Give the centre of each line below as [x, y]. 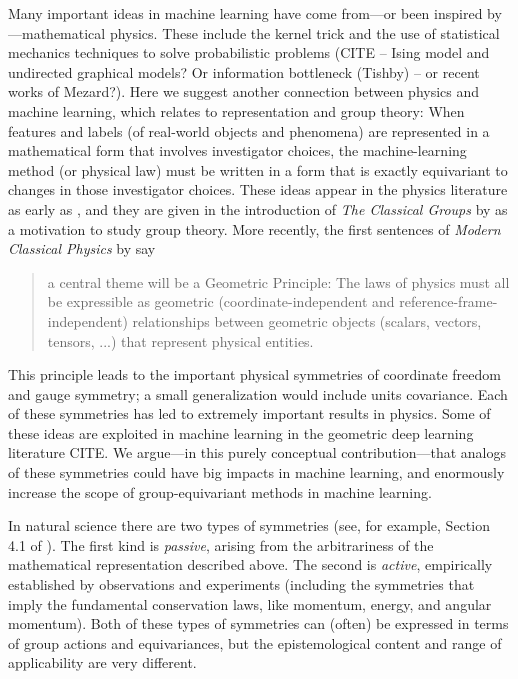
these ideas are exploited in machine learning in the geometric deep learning [241, 432]
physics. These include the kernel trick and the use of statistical [304, 32]
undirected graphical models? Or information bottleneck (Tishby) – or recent [244, 71]
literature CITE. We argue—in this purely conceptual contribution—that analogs [257, 452]
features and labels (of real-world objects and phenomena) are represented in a [249, 130]
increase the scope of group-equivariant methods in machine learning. [220, 491]
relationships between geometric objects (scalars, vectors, [307, 320]
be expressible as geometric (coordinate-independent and [221, 301]
